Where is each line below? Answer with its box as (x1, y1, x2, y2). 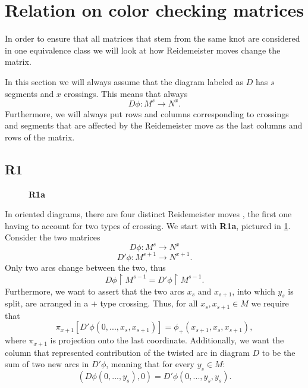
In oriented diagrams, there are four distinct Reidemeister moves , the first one (5, 208, 292, 220)
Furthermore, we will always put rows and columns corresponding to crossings (5, 107, 289, 120)
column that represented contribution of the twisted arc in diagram (5, 346, 250, 358)
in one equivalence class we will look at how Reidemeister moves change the (5, 43, 281, 56)
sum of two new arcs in (5, 358, 89, 370)
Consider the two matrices (5, 231, 100, 243)
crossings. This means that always (64, 87, 188, 99)
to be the (262, 346, 296, 358)
